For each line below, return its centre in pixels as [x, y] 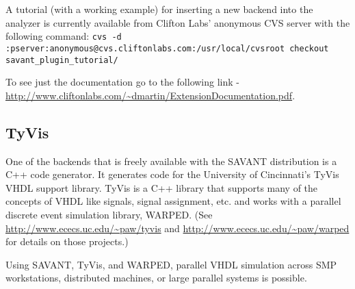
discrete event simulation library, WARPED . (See [109, 214]
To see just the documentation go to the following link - [122, 82]
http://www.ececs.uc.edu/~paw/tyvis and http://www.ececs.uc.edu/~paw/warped [177, 228]
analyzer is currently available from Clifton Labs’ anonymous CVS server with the [178, 22]
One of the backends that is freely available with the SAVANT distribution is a [171, 161]
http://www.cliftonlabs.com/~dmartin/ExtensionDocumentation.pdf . [150, 95]
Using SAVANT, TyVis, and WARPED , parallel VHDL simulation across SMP [171, 264]
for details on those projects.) [67, 241]
